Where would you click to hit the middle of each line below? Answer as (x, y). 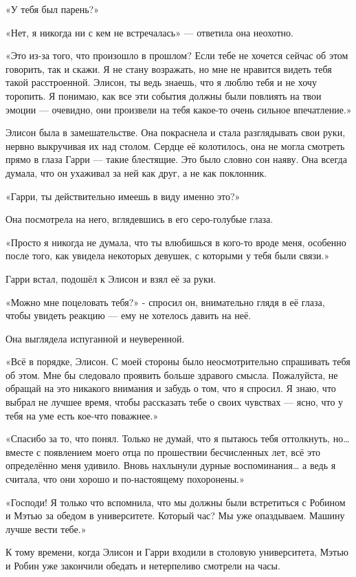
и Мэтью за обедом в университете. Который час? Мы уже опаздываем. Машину (175, 515)
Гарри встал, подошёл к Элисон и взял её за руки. (111, 278)
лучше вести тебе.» (46, 529)
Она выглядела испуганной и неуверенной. (95, 338)
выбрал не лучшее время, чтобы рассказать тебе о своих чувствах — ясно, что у (175, 402)
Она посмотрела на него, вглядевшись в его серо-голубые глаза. (140, 219)
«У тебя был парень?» (52, 9)
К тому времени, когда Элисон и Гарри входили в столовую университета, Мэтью (177, 552)
